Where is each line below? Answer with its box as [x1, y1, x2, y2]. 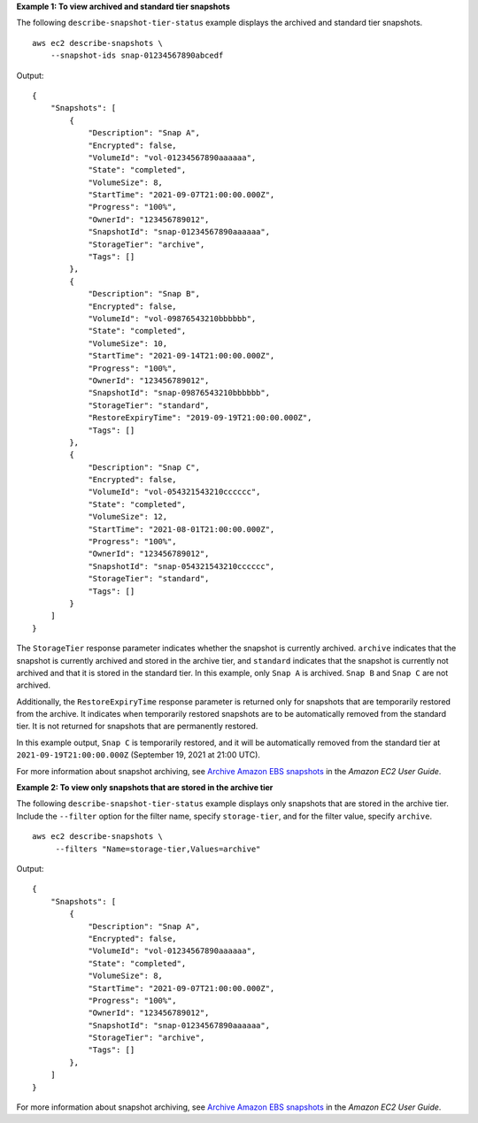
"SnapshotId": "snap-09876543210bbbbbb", [88, 388, 270, 398]
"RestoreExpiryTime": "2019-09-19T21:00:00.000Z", [88, 412, 312, 423]
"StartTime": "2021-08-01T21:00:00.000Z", [88, 524, 275, 535]
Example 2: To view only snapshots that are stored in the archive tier [16, 782, 274, 793]
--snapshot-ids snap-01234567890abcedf [50, 50, 224, 61]
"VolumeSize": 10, [88, 338, 168, 349]
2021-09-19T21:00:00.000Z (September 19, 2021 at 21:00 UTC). [16, 750, 261, 760]
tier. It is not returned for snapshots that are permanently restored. [16, 721, 258, 732]
